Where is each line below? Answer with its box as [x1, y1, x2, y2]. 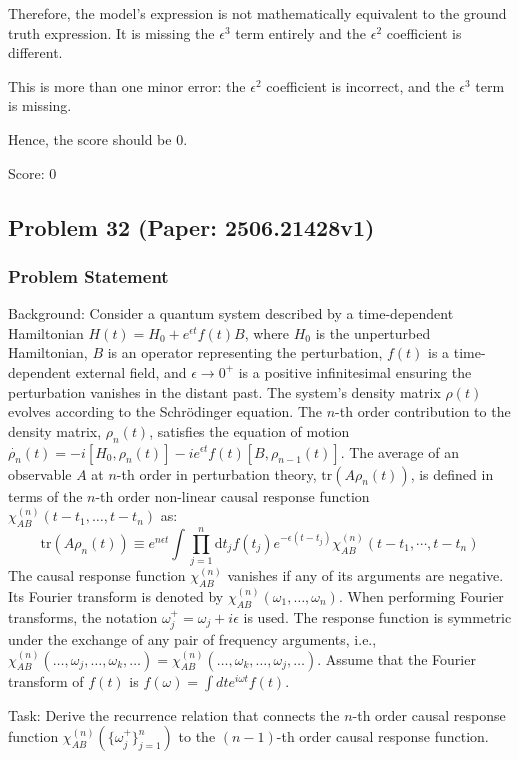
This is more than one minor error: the [8, 75, 246, 96]
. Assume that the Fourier [317, 648, 476, 669]
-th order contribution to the [335, 401, 511, 422]
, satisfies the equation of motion [149, 420, 350, 441]
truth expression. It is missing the [8, 22, 215, 43]
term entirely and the [235, 22, 367, 43]
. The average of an [340, 441, 459, 462]
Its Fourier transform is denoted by [8, 585, 224, 606]
